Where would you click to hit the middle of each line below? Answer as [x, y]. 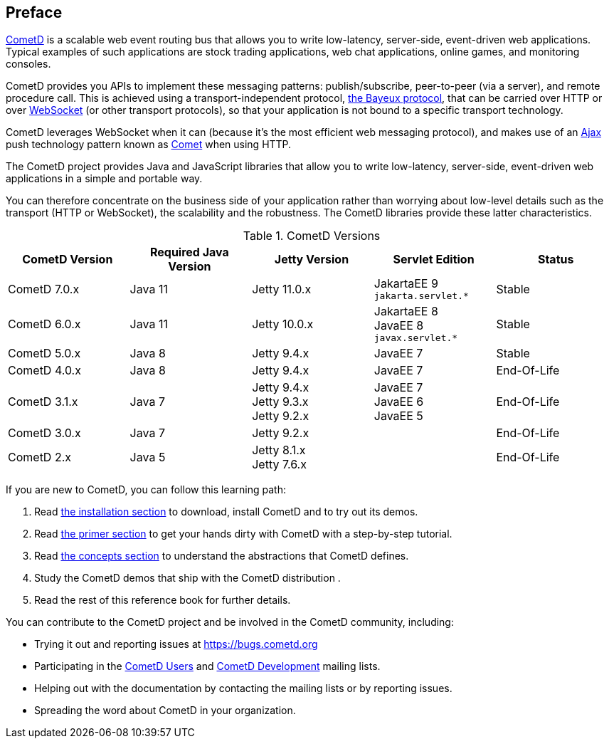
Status [556, 260]
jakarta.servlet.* [421, 296]
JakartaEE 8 [406, 311]
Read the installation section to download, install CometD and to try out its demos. [226, 512]
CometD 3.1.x [43, 402]
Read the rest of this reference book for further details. [163, 600]
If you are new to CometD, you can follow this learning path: [146, 490]
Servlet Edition [434, 260]
